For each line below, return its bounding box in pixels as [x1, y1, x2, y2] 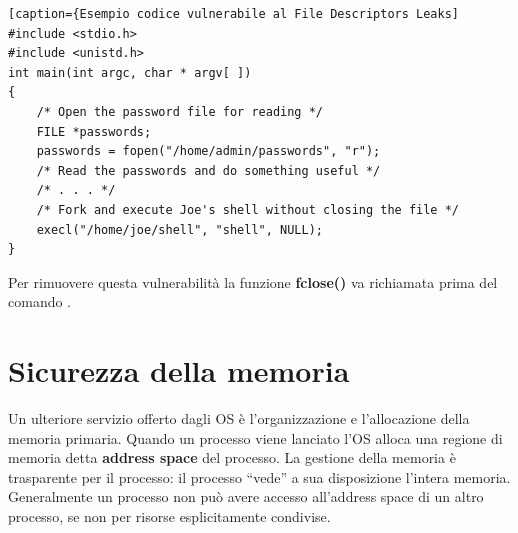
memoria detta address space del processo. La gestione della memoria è [8, 447, 456, 468]
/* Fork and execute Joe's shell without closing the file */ [36, 202, 460, 217]
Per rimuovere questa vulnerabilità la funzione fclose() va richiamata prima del [8, 271, 498, 292]
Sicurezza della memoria [8, 350, 350, 391]
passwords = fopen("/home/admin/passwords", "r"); [36, 144, 381, 159]
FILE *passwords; [36, 124, 152, 139]
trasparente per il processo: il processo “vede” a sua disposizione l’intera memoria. [8, 466, 511, 487]
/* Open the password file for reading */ [36, 104, 323, 119]
